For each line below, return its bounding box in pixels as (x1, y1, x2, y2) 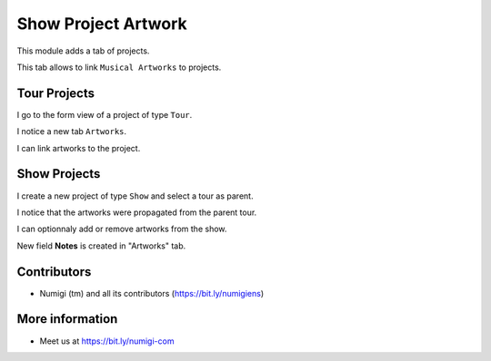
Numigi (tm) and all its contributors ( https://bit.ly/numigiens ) (39, 288, 265, 298)
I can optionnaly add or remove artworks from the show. (16, 223, 227, 235)
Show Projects (16, 166, 101, 181)
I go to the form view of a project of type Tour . (16, 109, 193, 120)
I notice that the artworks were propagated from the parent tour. (16, 207, 257, 218)
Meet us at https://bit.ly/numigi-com (39, 336, 175, 346)
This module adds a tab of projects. (16, 45, 150, 56)
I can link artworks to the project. (16, 142, 141, 153)
